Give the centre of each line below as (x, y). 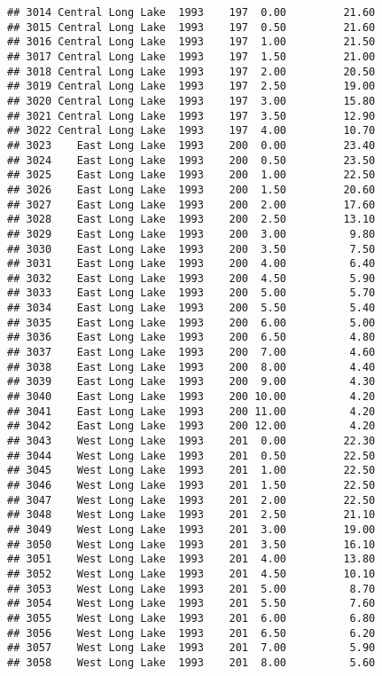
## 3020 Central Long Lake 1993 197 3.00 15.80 (191, 101)
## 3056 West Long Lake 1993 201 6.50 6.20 (191, 633)
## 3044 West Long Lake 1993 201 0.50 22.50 (191, 456)
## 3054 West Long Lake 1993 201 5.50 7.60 (191, 604)
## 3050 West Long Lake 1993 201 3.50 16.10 (191, 544)
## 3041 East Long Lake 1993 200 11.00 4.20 (191, 411)
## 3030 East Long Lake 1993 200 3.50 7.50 (191, 249)
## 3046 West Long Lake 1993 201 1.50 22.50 (191, 485)
